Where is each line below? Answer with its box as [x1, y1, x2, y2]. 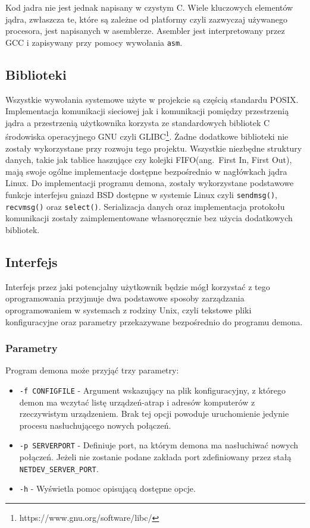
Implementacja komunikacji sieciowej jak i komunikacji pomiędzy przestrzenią [5, 105, 289, 117]
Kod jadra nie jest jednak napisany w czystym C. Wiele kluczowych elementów [5, 1, 293, 13]
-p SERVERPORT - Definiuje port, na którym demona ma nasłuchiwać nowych [19, 439, 299, 451]
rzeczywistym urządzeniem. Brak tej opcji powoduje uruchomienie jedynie [19, 407, 289, 420]
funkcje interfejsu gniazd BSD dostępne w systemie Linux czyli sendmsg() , [5, 188, 277, 201]
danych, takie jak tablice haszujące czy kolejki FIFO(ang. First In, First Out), [5, 153, 292, 166]
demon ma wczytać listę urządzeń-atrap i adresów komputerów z [19, 395, 255, 408]
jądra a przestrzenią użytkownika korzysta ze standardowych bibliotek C [5, 116, 270, 128]
